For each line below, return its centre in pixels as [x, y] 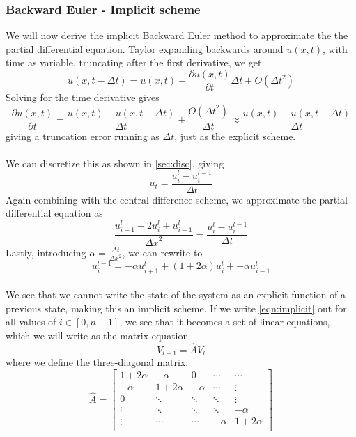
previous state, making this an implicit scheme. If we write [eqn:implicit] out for [176, 308]
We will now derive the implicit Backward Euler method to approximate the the [177, 35]
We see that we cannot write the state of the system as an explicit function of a [176, 294]
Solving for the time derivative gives [83, 97]
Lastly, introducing [46, 252]
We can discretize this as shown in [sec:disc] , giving [115, 163]
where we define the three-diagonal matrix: [97, 362]
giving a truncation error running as [83, 136]
